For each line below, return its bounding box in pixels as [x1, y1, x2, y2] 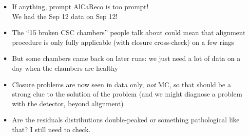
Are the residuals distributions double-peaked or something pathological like [12, 115, 240, 125]
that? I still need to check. [12, 124, 91, 134]
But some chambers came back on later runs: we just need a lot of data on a [12, 53, 241, 63]
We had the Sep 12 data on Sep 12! [12, 11, 118, 21]
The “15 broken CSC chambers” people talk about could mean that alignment [12, 27, 246, 38]
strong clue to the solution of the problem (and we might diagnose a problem [12, 89, 242, 99]
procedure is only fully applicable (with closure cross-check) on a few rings [12, 37, 234, 47]
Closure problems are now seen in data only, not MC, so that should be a [12, 79, 231, 89]
